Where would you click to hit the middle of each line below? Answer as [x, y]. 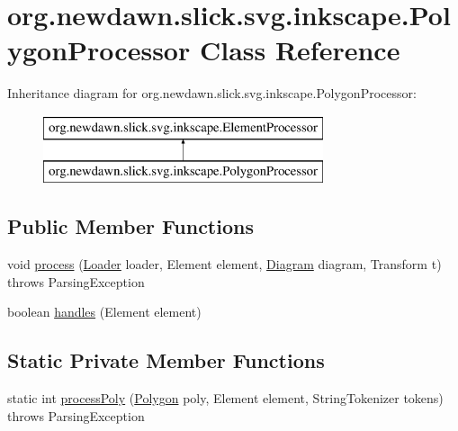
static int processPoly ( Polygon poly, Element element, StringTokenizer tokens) [225, 398]
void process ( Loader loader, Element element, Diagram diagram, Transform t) [225, 264]
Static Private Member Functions [166, 360]
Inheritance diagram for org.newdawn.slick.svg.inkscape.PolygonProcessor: [212, 93]
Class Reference [300, 50]
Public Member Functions [130, 226]
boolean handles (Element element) [104, 312]
